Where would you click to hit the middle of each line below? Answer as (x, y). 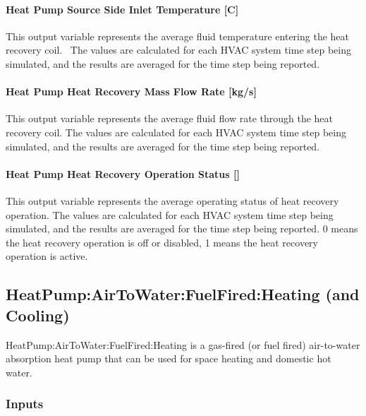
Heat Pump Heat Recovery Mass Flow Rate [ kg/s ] (131, 91)
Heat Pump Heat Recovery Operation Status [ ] (123, 173)
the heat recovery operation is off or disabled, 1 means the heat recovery (162, 242)
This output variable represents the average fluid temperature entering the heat (178, 36)
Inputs (25, 404)
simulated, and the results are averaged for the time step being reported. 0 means (182, 228)
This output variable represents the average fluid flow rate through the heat (170, 118)
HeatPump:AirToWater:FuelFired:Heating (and (183, 294)
